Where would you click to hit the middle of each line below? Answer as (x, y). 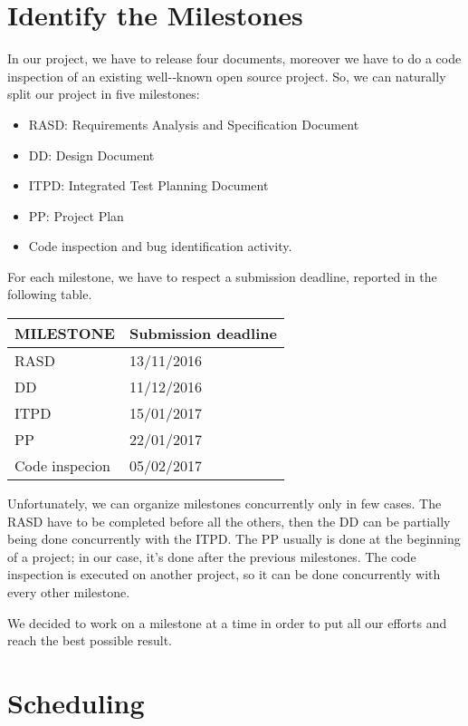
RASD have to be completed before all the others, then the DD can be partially (229, 521)
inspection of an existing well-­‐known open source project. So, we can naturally (227, 76)
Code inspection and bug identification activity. (160, 246)
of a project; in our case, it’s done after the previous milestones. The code (212, 556)
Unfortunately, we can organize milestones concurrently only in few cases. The (224, 503)
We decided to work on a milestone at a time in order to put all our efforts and (227, 622)
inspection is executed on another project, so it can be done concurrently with (224, 574)
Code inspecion (62, 466)
